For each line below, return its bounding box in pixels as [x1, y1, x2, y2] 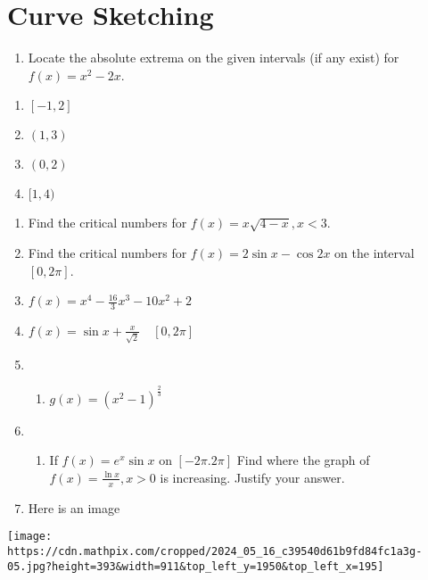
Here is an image [28, 498, 120, 517]
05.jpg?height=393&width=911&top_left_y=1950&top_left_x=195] [7, 559, 384, 573]
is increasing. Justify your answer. [160, 468, 345, 486]
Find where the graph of [236, 451, 370, 469]
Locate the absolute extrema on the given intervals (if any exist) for [28, 48, 399, 67]
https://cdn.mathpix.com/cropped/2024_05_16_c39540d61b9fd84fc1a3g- [7, 544, 423, 558]
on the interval [334, 243, 415, 261]
